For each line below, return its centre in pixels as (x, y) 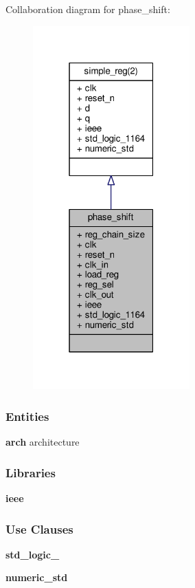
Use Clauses (39, 529)
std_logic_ (33, 554)
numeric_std (37, 577)
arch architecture (43, 442)
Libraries (31, 472)
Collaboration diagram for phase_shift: (88, 9)
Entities (27, 416)
